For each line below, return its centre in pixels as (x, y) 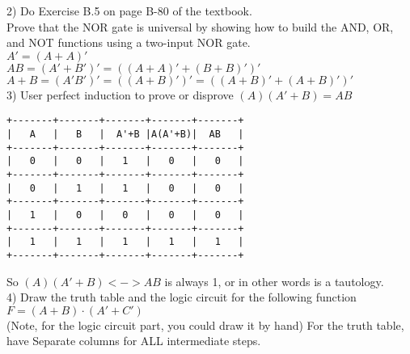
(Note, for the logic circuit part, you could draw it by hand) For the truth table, (205, 324)
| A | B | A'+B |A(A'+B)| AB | (125, 135)
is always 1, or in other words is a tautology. (274, 281)
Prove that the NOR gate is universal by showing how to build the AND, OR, (200, 26)
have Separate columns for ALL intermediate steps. (134, 341)
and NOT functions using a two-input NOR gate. (129, 42)
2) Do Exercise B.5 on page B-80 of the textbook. (129, 11)
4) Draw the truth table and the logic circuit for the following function (182, 297)
